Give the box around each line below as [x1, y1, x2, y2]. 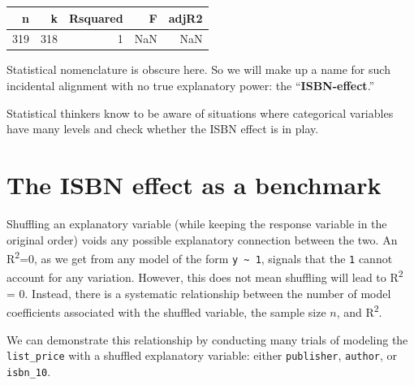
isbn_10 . [6, 362, 51, 379]
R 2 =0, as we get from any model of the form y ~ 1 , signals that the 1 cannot [6, 248, 393, 266]
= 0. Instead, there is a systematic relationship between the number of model [6, 284, 391, 301]
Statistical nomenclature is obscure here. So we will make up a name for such [6, 61, 390, 78]
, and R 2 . [336, 301, 382, 320]
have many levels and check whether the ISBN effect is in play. [6, 120, 319, 137]
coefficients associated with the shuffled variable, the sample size [6, 303, 326, 320]
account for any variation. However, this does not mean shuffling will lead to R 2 [6, 266, 403, 286]
